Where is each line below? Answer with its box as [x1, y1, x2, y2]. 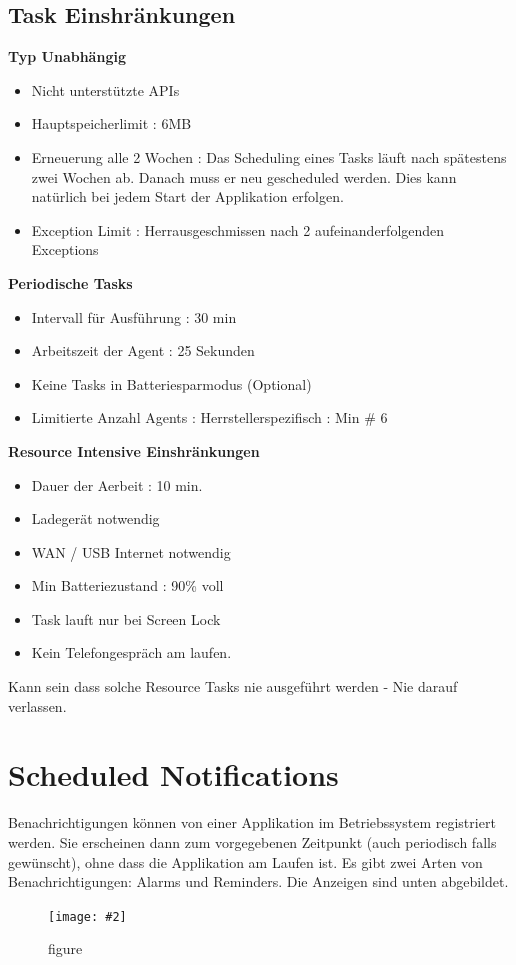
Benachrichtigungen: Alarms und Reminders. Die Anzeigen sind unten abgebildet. [8, 871, 509, 892]
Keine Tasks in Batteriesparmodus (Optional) [31, 373, 312, 394]
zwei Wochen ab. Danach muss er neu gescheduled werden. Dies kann [31, 166, 457, 187]
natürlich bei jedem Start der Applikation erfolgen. [31, 186, 344, 207]
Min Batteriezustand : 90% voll [31, 575, 224, 596]
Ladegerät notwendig [31, 508, 160, 529]
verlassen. [8, 695, 67, 716]
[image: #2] [48, 909, 127, 924]
